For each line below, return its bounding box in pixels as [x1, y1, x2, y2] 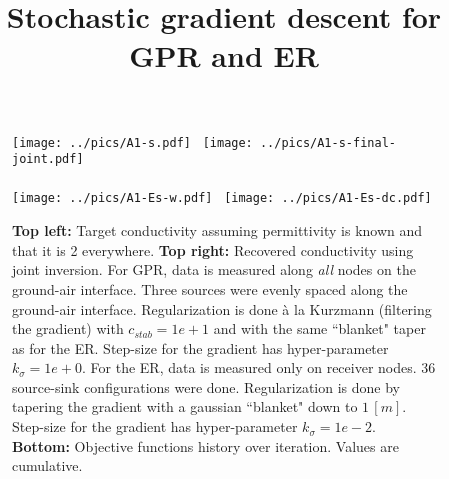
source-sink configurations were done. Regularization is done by [12, 376, 400, 397]
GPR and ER [129, 35, 319, 76]
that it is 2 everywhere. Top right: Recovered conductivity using [12, 239, 414, 260]
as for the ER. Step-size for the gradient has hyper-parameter [12, 337, 389, 358]
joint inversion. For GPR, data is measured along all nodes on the [12, 259, 416, 280]
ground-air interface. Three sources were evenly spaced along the [12, 278, 408, 299]
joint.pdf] [12, 152, 84, 167]
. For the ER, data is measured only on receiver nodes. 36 [82, 357, 436, 378]
